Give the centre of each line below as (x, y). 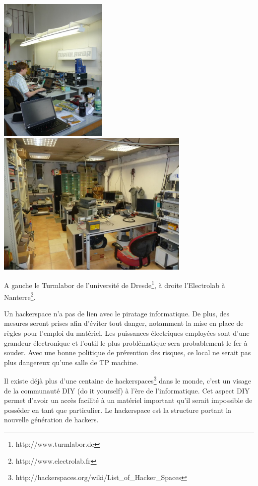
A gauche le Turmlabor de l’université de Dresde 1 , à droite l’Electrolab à (115, 284)
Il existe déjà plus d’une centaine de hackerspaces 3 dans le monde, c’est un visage (128, 380)
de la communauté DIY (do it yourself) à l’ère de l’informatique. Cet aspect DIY (127, 390)
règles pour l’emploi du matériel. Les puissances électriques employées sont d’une (127, 333)
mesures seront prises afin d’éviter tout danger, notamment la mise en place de (124, 323)
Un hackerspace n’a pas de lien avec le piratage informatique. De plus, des (117, 313)
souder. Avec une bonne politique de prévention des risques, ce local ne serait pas (128, 352)
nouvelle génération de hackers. (51, 420)
